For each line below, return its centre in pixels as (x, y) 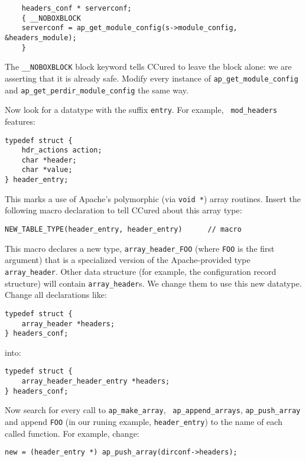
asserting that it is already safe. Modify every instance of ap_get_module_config (152, 78)
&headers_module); (41, 38)
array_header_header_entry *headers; (96, 382)
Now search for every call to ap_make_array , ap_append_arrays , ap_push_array (153, 410)
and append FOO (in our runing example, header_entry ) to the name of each (144, 422)
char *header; (49, 160)
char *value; (47, 170)
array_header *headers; (68, 324)
